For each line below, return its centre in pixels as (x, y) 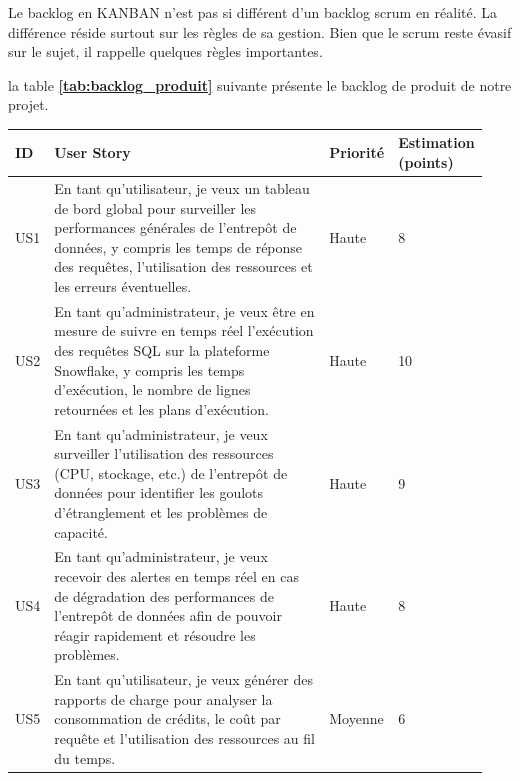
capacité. (81, 531)
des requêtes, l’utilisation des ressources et (183, 266)
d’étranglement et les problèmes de (161, 511)
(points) (426, 162)
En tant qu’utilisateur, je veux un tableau (182, 187)
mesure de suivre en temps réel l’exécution (184, 330)
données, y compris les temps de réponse (178, 246)
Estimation (436, 142)
